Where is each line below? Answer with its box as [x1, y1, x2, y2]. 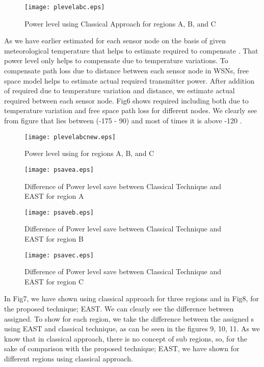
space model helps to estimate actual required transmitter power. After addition [4, 75, 254, 86]
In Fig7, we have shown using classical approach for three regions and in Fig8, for [4, 293, 259, 304]
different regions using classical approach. [4, 353, 133, 363]
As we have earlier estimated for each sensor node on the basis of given [4, 35, 226, 46]
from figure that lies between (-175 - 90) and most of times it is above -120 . [4, 115, 242, 125]
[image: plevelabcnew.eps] [24, 133, 116, 141]
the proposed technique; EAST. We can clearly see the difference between [4, 303, 234, 313]
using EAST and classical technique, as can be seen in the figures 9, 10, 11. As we [4, 323, 260, 334]
